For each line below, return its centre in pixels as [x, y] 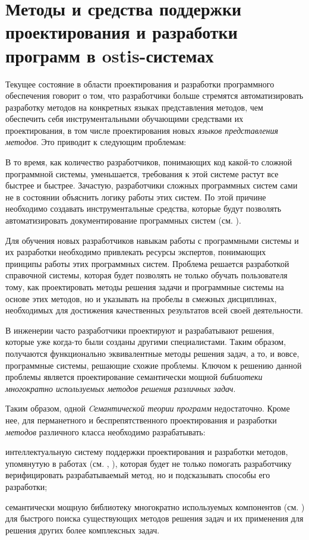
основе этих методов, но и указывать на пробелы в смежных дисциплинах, [141, 298]
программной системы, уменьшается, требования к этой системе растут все [142, 173]
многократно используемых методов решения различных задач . [121, 388]
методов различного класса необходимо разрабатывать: [105, 431]
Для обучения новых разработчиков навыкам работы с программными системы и [152, 240]
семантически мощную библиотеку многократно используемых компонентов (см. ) [155, 506]
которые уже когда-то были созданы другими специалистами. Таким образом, [146, 342]
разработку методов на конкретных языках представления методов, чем [134, 107]
